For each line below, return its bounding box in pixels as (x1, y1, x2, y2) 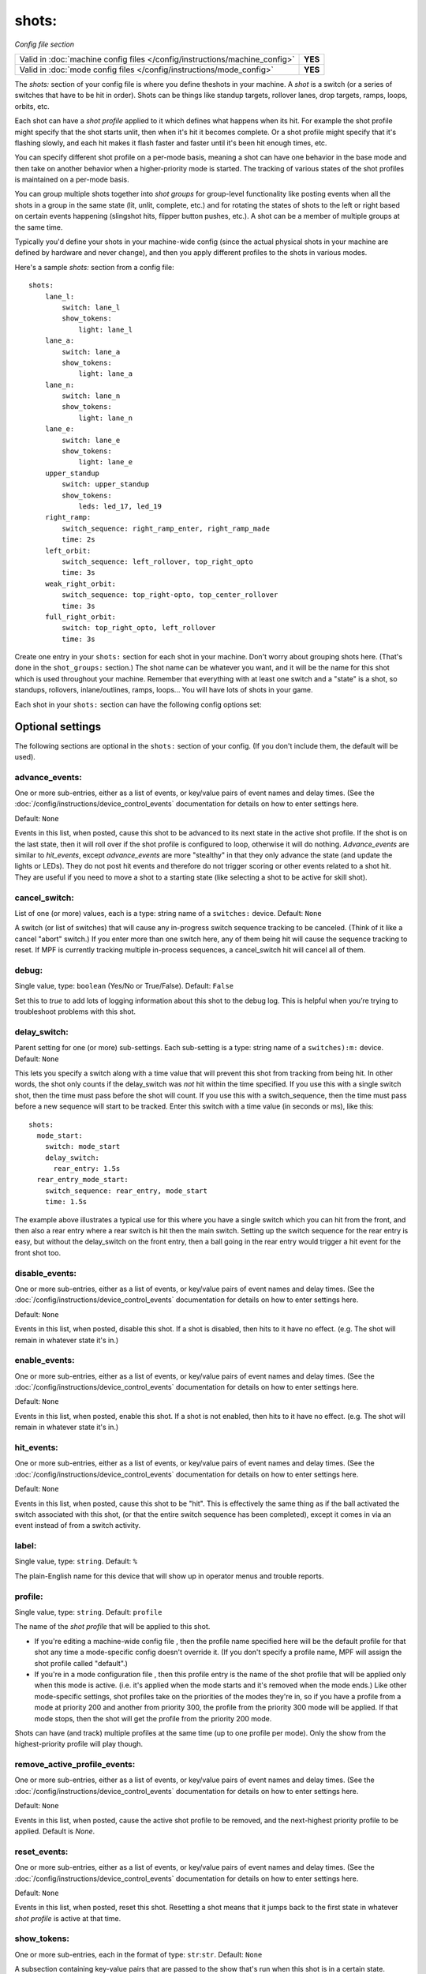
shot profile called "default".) (34, 1658, 128, 1668)
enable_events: (14, 1355, 75, 1366)
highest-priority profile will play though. (14, 1739, 144, 1749)
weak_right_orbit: (44, 579, 117, 588)
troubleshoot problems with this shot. (14, 1007, 136, 1016)
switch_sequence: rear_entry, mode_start (44, 1186, 208, 1195)
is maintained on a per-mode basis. (14, 175, 129, 185)
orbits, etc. (14, 101, 50, 111)
